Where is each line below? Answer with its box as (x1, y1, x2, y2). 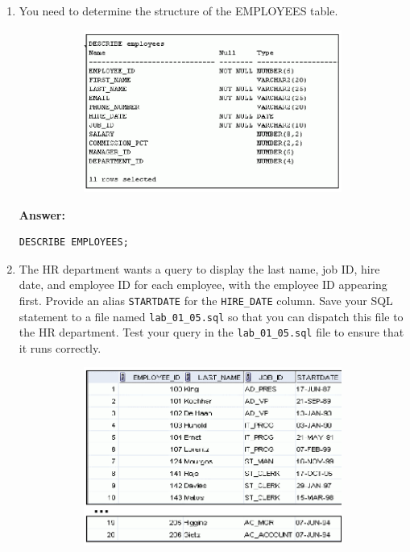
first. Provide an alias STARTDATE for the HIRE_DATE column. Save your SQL (19, 291, 393, 308)
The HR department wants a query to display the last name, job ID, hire (19, 260, 380, 277)
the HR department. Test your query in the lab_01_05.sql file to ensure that (19, 324, 404, 341)
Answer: (19, 206, 65, 223)
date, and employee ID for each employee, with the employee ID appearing (19, 276, 387, 293)
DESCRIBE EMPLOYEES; (19, 236, 129, 249)
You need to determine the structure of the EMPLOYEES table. (19, 2, 338, 19)
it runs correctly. (19, 339, 101, 356)
